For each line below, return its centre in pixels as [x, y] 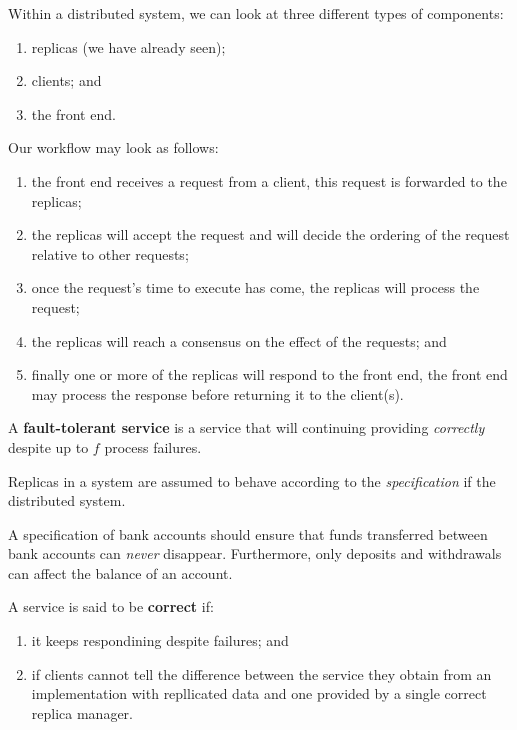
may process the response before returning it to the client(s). [217, 393]
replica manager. [82, 712]
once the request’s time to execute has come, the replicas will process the [255, 287]
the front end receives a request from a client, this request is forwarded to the [269, 180]
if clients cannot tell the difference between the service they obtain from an [261, 673]
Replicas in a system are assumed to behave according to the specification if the [252, 480]
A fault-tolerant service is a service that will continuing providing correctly [246, 427]
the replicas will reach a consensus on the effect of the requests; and [239, 340]
